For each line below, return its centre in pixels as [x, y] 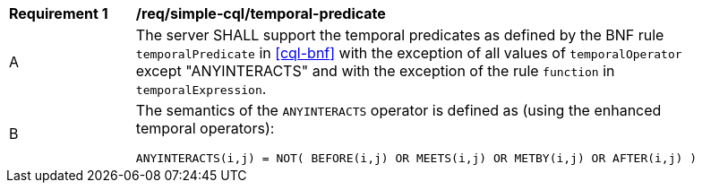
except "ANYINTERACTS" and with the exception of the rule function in [375, 71]
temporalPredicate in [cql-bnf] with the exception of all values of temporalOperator [409, 53]
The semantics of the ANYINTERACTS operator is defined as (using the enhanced [398, 110]
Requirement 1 [59, 13]
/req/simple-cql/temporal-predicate [261, 13]
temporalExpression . [201, 89]
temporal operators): [205, 128]
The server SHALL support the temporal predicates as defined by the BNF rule [400, 35]
